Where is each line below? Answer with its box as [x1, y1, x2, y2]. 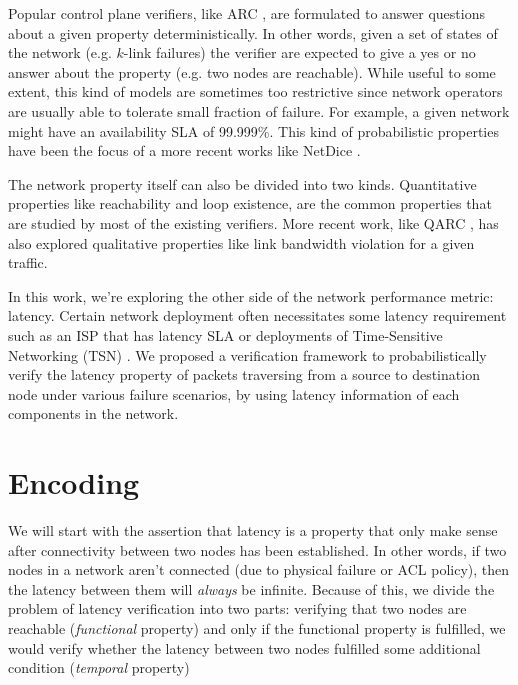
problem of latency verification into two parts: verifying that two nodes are [8, 598, 467, 619]
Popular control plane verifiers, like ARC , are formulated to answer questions [8, 3, 485, 23]
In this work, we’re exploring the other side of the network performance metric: [8, 285, 494, 306]
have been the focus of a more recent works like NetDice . [8, 140, 361, 161]
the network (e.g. [8, 42, 112, 63]
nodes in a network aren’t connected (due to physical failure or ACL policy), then [8, 559, 510, 580]
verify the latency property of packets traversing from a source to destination [8, 364, 480, 385]
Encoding [8, 462, 140, 503]
